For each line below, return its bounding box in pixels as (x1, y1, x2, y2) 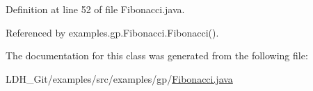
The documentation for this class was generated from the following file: (6, 48, 308, 63)
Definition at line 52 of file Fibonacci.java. (6, 2, 185, 16)
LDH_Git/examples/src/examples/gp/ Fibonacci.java (6, 71, 233, 85)
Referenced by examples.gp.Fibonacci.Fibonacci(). (6, 25, 219, 39)
